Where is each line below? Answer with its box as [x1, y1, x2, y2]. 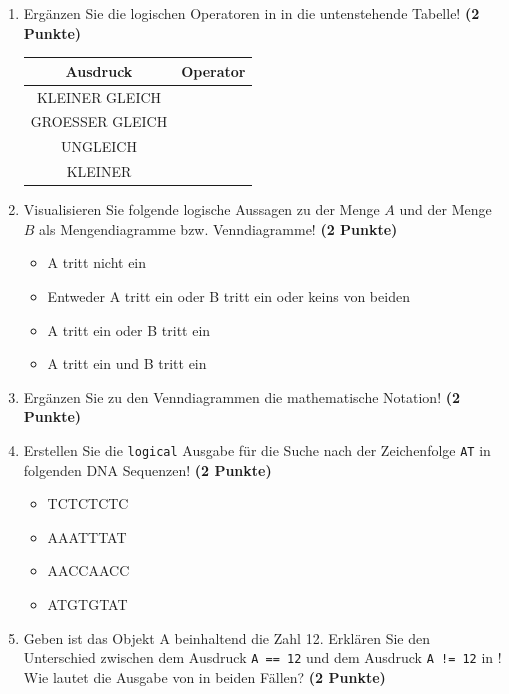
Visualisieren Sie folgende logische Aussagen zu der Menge [23, 199, 380, 220]
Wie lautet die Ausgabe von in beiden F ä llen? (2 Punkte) [23, 666, 386, 687]
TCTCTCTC [47, 493, 129, 514]
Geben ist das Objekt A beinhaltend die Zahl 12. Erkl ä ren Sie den [23, 627, 430, 648]
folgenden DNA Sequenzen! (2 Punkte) [23, 459, 272, 480]
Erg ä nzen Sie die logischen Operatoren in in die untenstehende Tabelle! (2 [23, 3, 480, 23]
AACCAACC [47, 560, 130, 581]
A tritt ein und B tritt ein [47, 353, 207, 374]
